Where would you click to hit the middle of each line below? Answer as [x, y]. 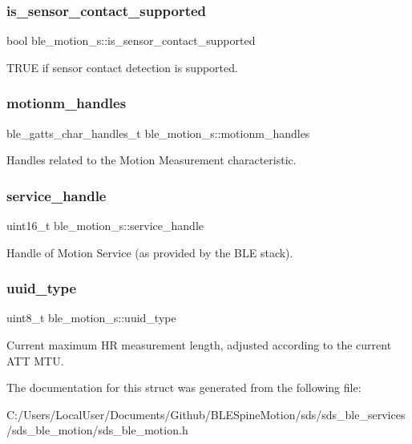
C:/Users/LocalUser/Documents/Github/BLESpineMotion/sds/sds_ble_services [206, 414]
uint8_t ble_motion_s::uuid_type [91, 318]
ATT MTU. [35, 360]
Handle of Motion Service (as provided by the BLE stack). [150, 252]
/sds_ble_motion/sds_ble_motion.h [97, 430]
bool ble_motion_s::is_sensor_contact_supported [131, 40]
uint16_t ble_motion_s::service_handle [105, 226]
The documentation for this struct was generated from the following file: [184, 387]
